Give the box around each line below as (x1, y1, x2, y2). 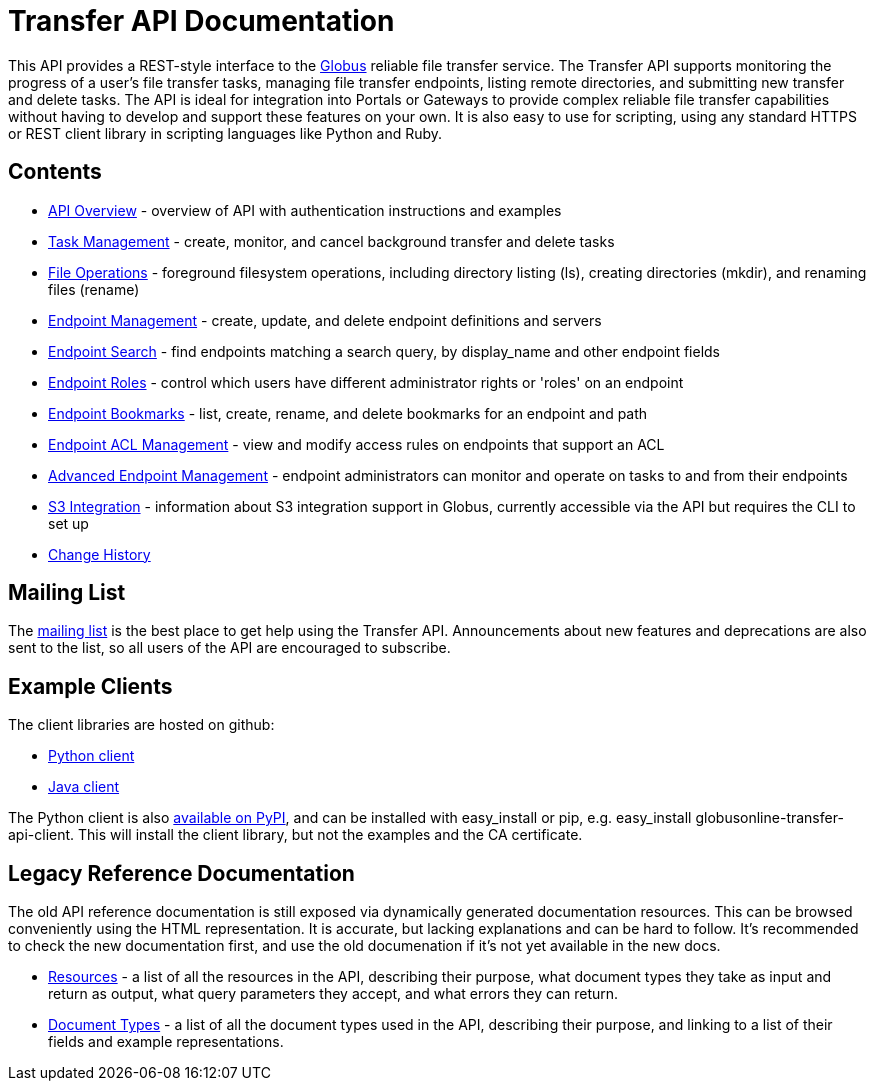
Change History (48, 545, 151, 563)
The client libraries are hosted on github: (8, 716, 275, 734)
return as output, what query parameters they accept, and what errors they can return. (48, 985, 619, 1003)
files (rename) (48, 280, 140, 298)
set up (48, 514, 89, 532)
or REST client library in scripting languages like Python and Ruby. (8, 124, 443, 142)
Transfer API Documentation (8, 4, 395, 38)
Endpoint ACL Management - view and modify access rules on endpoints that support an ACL (48, 435, 665, 453)
